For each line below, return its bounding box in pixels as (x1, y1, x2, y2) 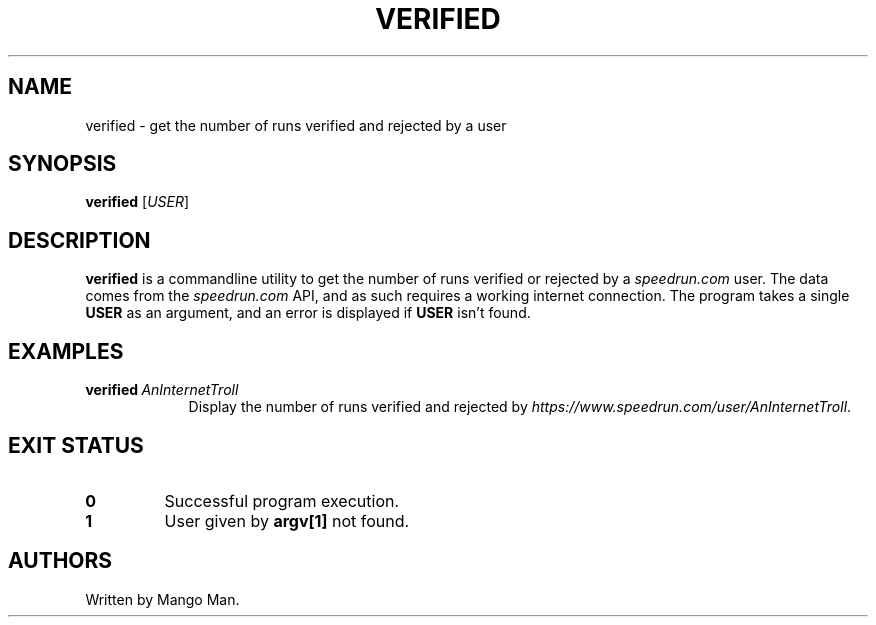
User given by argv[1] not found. (164, 510, 410, 531)
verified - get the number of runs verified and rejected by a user (85, 116, 507, 134)
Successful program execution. (164, 490, 400, 511)
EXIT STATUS (8, 432, 144, 458)
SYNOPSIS (8, 151, 117, 177)
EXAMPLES (8, 338, 124, 364)
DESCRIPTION (8, 227, 151, 253)
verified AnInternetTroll (85, 381, 239, 399)
